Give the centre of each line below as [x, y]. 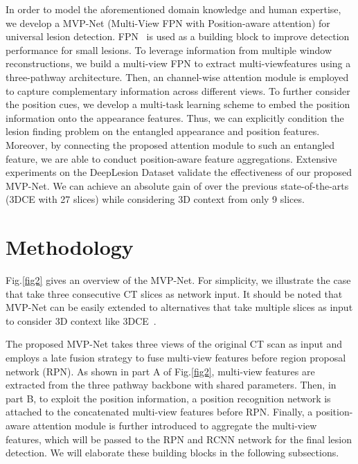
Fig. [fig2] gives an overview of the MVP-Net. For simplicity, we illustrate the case [178, 280]
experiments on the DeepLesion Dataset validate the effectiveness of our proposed [179, 172]
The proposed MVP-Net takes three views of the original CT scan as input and [174, 344]
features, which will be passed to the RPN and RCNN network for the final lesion [179, 439]
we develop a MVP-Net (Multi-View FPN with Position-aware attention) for [168, 23]
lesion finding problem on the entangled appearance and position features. [163, 131]
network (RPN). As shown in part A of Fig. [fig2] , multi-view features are [160, 371]
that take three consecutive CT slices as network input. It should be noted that [174, 293]
